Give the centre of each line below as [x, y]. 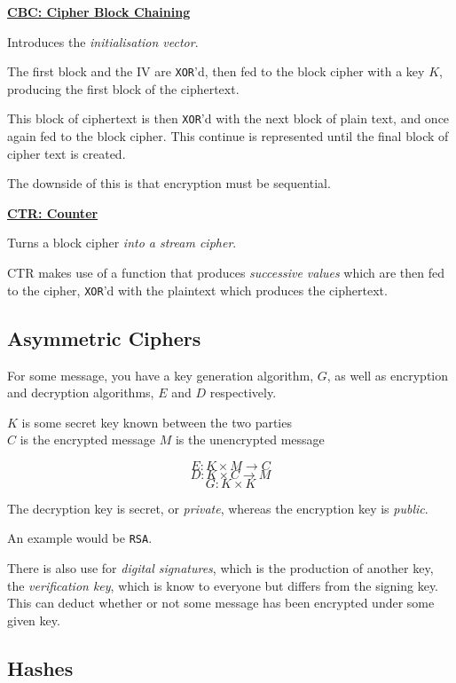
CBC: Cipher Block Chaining [99, 12]
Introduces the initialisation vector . [103, 41]
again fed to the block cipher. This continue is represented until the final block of [228, 136]
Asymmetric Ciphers [104, 338]
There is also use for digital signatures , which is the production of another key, [220, 568]
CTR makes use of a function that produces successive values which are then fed [226, 273]
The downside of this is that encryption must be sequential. [169, 183]
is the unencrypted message [250, 440]
